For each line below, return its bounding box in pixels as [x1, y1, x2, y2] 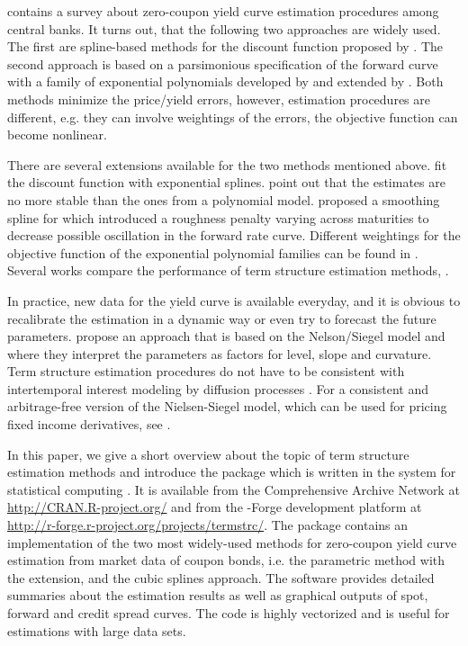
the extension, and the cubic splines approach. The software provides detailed [7, 568, 435, 587]
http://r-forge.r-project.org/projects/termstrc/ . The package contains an [7, 516, 409, 534]
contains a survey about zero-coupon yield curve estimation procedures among [7, 2, 439, 20]
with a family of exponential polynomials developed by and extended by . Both [7, 72, 444, 91]
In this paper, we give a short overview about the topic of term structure [7, 444, 409, 463]
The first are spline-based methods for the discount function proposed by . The [7, 37, 444, 56]
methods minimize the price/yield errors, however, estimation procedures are [7, 89, 430, 108]
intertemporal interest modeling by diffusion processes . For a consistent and [7, 379, 428, 398]
